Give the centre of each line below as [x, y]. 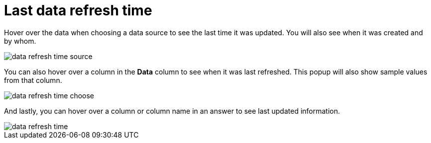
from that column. [33, 80]
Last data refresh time [78, 10]
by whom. [20, 41]
